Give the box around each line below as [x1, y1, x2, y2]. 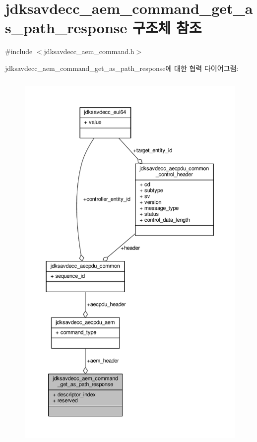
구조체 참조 [132, 17, 202, 38]
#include [5, 46, 33, 57]
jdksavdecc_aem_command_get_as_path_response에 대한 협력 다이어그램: [5, 63, 239, 73]
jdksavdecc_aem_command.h [44, 46, 134, 57]
